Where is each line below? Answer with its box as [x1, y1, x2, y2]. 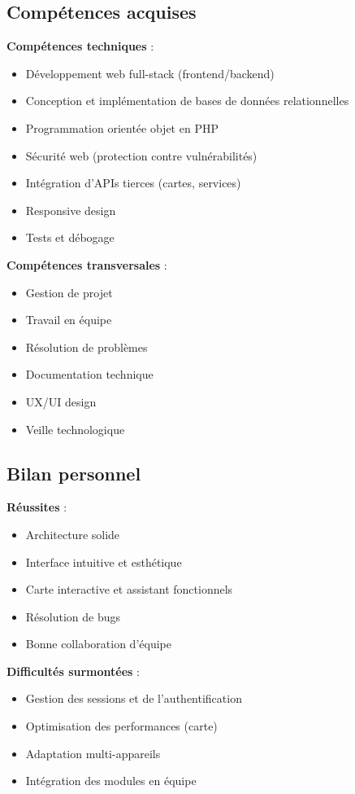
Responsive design [25, 201, 116, 218]
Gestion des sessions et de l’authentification [25, 690, 242, 707]
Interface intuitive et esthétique [25, 553, 182, 570]
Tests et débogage [25, 229, 115, 246]
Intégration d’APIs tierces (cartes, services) [25, 174, 241, 191]
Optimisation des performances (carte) [25, 717, 218, 735]
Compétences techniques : [6, 37, 154, 55]
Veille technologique [25, 420, 125, 437]
